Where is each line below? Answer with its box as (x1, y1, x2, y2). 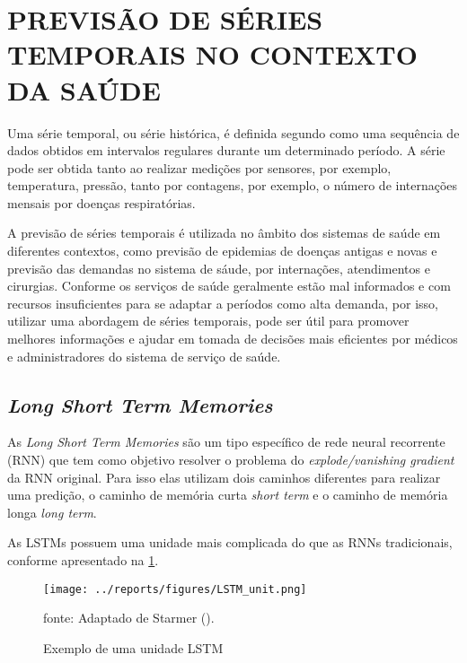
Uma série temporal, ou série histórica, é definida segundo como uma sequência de (7, 123, 460, 142)
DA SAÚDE (7, 71, 161, 108)
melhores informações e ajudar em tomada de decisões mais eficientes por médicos (7, 329, 458, 348)
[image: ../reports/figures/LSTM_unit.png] (43, 582, 307, 596)
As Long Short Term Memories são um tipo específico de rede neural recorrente (7, 432, 445, 451)
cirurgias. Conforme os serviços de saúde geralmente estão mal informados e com (7, 276, 451, 295)
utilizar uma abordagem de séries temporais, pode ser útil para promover (7, 311, 410, 330)
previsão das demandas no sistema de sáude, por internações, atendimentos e (7, 258, 430, 277)
